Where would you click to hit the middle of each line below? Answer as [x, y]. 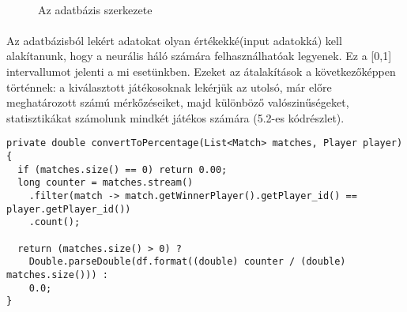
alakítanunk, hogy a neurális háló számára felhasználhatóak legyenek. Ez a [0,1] [199, 56]
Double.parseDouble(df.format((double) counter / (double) [187, 262]
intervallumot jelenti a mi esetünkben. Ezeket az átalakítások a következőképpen [201, 71]
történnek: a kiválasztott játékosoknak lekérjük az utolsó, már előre [169, 86]
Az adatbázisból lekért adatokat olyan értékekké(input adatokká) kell [174, 40]
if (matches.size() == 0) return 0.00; [122, 169]
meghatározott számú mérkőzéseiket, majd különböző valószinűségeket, [178, 102]
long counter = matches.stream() [106, 183]
